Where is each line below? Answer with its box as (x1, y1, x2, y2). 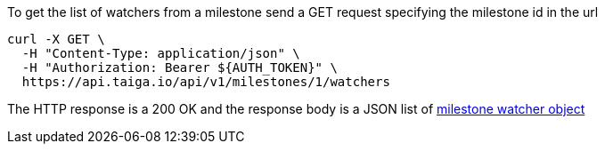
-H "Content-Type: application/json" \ (21, 46, 300, 60)
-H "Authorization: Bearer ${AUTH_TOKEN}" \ (21, 60, 338, 75)
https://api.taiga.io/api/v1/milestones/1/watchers (21, 75, 390, 89)
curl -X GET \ (7, 32, 105, 46)
